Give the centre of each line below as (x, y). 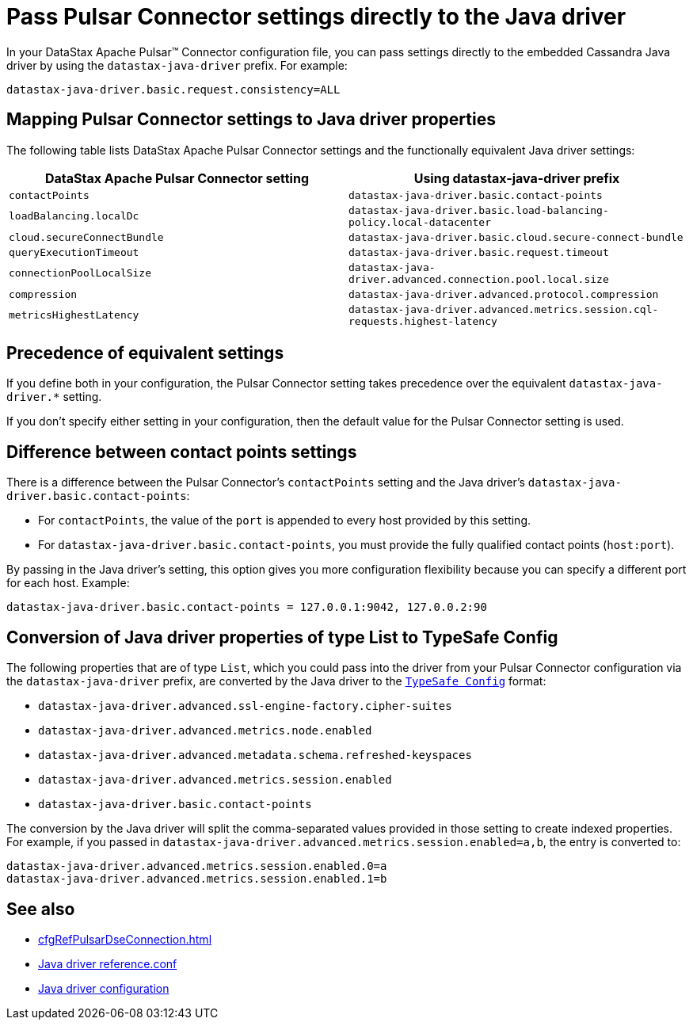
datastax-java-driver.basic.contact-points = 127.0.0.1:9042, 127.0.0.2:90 (247, 607)
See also (41, 909)
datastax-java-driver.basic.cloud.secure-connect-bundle (516, 237)
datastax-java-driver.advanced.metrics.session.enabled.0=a (197, 866)
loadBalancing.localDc (74, 216)
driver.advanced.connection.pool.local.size (479, 279)
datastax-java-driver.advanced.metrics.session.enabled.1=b (197, 879)
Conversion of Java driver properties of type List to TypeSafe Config (282, 637)
